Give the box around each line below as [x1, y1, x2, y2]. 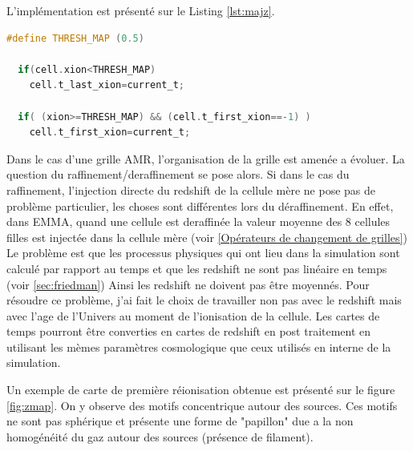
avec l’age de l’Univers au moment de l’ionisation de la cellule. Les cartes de [6, 307, 380, 324]
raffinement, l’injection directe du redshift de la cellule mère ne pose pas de [6, 181, 376, 198]
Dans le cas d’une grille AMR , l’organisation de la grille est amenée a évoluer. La [6, 150, 405, 167]
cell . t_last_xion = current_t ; [29, 79, 184, 91]
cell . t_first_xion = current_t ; [29, 127, 191, 139]
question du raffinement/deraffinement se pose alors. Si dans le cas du [6, 166, 350, 183]
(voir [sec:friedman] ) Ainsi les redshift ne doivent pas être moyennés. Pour [6, 276, 370, 292]
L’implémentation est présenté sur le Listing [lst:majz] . [6, 2, 275, 18]
